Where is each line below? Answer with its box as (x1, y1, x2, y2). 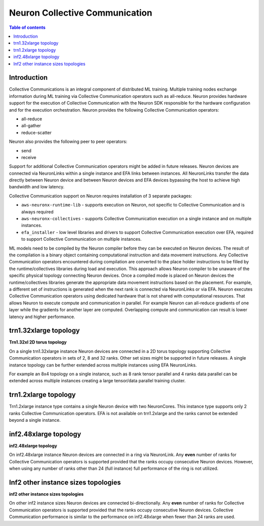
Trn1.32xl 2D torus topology (9, 339, 67, 345)
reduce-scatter (21, 130, 52, 136)
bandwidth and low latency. (9, 184, 65, 190)
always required (21, 208, 54, 215)
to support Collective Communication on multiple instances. (21, 236, 142, 242)
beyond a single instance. (9, 417, 61, 423)
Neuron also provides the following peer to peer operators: (9, 138, 128, 144)
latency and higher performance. (9, 314, 75, 320)
